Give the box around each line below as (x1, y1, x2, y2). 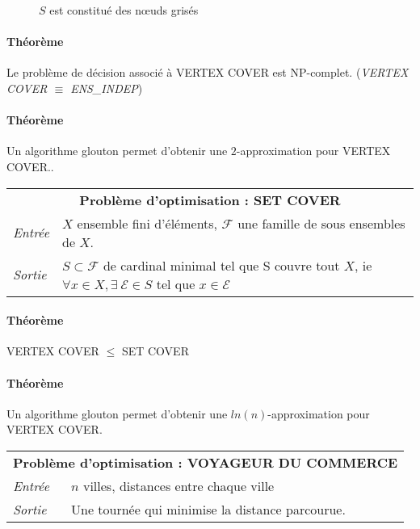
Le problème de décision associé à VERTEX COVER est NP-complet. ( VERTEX (6, 64, 409, 81)
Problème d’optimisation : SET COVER (79, 190, 341, 209)
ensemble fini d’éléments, (77, 213, 218, 233)
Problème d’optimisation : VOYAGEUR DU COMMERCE (13, 452, 398, 472)
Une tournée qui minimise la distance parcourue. (71, 499, 346, 519)
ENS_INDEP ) (70, 79, 143, 96)
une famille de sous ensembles (237, 213, 405, 233)
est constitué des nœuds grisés (49, 2, 199, 18)
